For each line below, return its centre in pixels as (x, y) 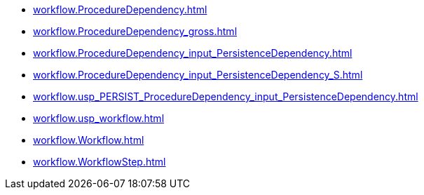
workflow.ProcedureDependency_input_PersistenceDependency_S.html (198, 75)
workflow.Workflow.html (89, 140)
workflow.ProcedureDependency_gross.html (135, 31)
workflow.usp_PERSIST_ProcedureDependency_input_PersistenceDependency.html (226, 96)
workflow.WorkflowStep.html (100, 162)
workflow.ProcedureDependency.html (120, 9)
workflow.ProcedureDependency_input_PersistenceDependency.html (193, 53)
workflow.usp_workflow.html (99, 118)
